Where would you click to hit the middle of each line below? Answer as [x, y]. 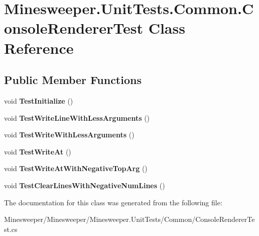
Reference [39, 48]
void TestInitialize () [39, 100]
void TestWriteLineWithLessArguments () [77, 117]
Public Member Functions [73, 80]
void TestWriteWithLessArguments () [69, 135]
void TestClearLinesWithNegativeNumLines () [85, 185]
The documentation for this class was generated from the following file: [113, 202]
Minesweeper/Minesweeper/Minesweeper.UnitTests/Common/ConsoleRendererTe [129, 219]
